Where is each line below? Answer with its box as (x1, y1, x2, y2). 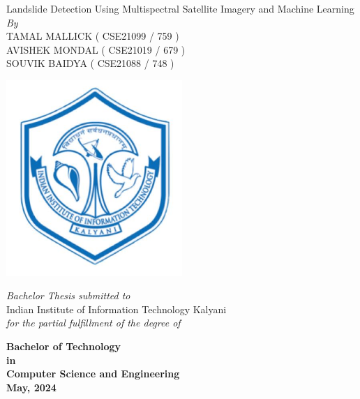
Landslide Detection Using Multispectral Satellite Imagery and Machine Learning (6, 1, 354, 15)
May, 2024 (6, 379, 57, 394)
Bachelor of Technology (6, 339, 121, 354)
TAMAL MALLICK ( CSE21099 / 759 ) (6, 29, 179, 43)
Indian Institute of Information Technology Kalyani (6, 301, 227, 316)
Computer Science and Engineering (6, 366, 180, 381)
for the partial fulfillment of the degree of (6, 315, 181, 330)
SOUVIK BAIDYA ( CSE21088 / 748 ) (6, 56, 174, 70)
